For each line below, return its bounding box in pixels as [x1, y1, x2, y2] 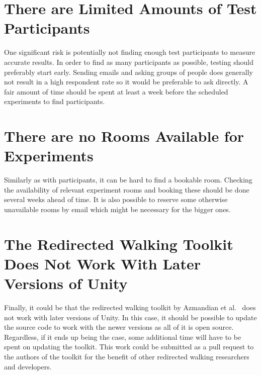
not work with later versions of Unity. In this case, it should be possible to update [4, 312, 257, 322]
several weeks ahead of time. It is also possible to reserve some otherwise [4, 194, 228, 205]
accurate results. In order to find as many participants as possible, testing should [4, 56, 253, 67]
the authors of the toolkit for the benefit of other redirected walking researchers [4, 351, 249, 362]
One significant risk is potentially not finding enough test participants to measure [4, 47, 255, 57]
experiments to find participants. [4, 96, 105, 107]
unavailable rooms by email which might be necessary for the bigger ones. [4, 204, 231, 214]
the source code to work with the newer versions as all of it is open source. [4, 322, 234, 332]
